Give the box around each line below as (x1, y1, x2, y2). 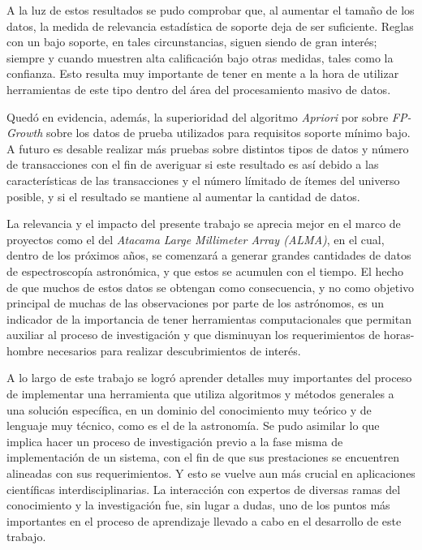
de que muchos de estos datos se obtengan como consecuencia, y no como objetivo (6, 278, 415, 295)
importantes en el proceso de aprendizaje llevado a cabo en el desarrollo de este (6, 512, 402, 529)
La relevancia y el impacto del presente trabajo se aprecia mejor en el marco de (6, 215, 401, 232)
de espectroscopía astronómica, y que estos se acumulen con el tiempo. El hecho (6, 262, 404, 279)
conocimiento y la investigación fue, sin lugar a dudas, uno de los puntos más (6, 496, 390, 513)
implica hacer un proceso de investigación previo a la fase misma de (6, 432, 343, 449)
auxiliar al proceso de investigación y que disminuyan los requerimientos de (6, 326, 381, 343)
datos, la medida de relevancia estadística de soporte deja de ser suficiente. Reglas (6, 17, 414, 34)
